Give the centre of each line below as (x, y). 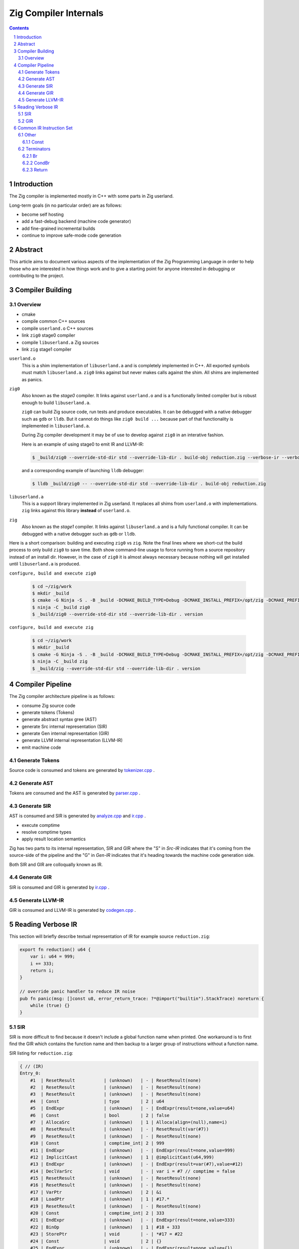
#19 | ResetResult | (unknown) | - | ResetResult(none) (116, 1206)
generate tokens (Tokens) (48, 712)
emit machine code (41, 747)
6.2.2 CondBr (36, 163)
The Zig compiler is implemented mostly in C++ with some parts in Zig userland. (91, 196)
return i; (42, 970)
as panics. (32, 379)
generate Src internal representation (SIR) (64, 726)
